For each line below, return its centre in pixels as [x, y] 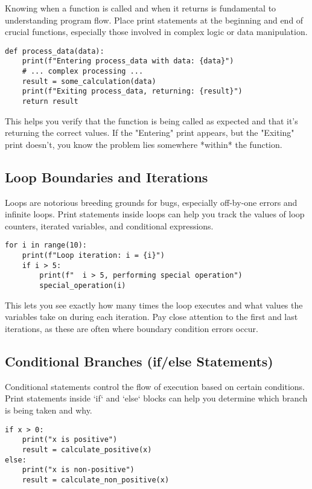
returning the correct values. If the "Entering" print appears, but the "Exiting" [150, 133]
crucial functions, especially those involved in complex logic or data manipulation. [156, 32]
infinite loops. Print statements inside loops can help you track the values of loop [155, 214]
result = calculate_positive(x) [87, 449]
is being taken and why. [49, 410]
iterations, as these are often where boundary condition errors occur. [132, 328]
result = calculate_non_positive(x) [96, 480]
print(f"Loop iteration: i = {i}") [93, 256]
